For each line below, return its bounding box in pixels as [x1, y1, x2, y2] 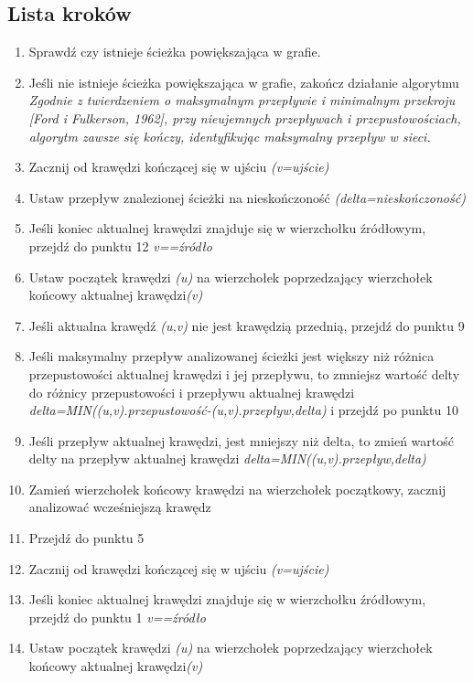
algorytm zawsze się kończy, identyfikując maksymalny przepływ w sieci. [28, 126, 431, 145]
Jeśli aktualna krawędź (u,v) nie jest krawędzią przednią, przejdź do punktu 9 [28, 315, 465, 335]
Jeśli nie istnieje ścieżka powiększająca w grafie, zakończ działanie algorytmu [28, 72, 459, 91]
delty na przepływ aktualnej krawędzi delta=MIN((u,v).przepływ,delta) [28, 449, 426, 468]
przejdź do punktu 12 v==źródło [28, 236, 212, 255]
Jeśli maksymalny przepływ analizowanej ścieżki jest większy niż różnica [28, 346, 435, 366]
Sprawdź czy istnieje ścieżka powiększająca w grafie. [28, 42, 321, 61]
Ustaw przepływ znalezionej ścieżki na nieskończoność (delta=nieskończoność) [28, 187, 466, 207]
